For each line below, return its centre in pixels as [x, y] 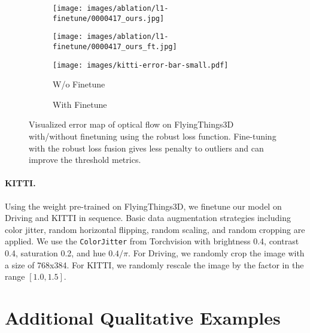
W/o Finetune [79, 84]
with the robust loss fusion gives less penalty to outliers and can [146, 148]
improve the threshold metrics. [85, 160]
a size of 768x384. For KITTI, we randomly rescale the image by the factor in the [154, 264]
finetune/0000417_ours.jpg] [109, 18]
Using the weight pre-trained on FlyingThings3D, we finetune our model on [143, 206]
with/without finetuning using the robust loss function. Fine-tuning [153, 136]
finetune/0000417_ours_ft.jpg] [115, 46]
